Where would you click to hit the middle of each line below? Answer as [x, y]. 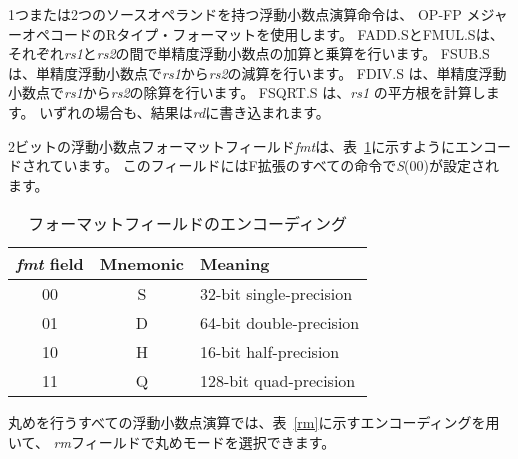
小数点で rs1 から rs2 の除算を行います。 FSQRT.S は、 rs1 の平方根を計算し [247, 92]
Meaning [234, 264]
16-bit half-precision [269, 352]
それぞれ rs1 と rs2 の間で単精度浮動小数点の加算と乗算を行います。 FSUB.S [249, 53]
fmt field [50, 264]
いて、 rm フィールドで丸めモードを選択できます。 [172, 441]
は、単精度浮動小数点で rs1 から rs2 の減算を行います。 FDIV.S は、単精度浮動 [257, 72]
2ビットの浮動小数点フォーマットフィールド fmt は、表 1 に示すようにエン [246, 145]
